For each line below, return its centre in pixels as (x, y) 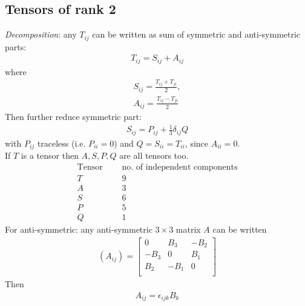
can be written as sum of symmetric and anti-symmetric (196, 34)
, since (197, 143)
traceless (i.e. (61, 143)
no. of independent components (180, 167)
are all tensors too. (154, 155)
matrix (188, 229)
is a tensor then (50, 155)
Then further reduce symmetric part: (73, 117)
